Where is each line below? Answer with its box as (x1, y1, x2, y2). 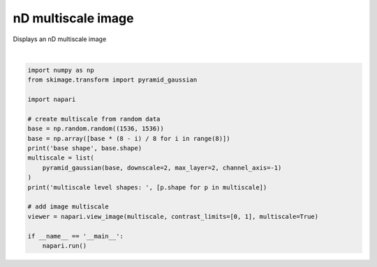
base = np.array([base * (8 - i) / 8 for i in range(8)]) (27, 135, 230, 142)
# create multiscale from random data (27, 115, 161, 123)
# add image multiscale (27, 203, 110, 211)
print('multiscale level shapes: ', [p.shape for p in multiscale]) (27, 183, 267, 191)
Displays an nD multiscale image (13, 35, 107, 43)
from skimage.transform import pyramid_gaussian (27, 76, 198, 84)
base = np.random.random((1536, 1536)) (27, 125, 164, 132)
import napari (27, 96, 76, 104)
